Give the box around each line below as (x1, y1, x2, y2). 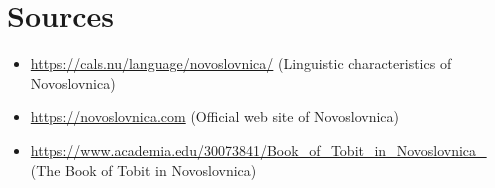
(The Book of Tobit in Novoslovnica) (30, 159, 257, 180)
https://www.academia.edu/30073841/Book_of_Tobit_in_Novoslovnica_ (30, 139, 487, 160)
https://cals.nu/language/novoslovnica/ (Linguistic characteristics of (30, 53, 452, 74)
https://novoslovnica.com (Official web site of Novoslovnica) (30, 106, 399, 127)
